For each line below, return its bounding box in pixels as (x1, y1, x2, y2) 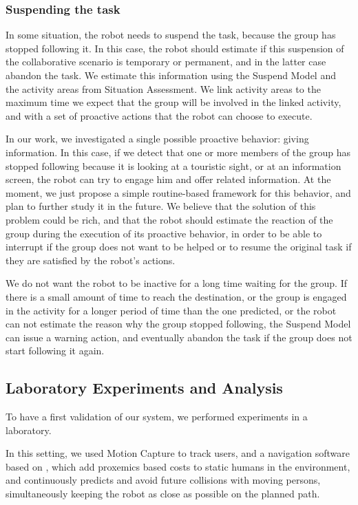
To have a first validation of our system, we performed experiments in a (6, 409, 308, 424)
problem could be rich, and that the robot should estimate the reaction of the (6, 212, 333, 226)
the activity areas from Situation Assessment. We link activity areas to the (6, 81, 321, 96)
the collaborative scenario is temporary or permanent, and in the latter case (6, 54, 326, 69)
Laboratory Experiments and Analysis (6, 377, 283, 398)
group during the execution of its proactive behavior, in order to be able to (6, 226, 322, 240)
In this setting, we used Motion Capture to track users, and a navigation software (6, 446, 350, 460)
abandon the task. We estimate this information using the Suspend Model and (6, 68, 336, 82)
